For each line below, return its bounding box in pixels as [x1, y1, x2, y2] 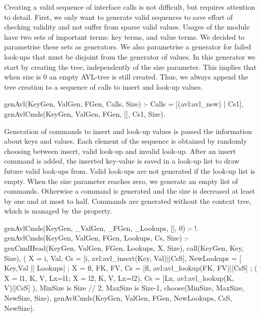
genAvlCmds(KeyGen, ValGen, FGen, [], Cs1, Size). [4, 108, 165, 119]
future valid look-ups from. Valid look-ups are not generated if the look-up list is [4, 165, 255, 176]
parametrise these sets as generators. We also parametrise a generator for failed [4, 41, 251, 52]
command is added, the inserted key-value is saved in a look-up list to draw [4, 155, 240, 166]
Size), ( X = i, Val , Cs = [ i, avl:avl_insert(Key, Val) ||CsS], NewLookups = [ [4, 252, 242, 263]
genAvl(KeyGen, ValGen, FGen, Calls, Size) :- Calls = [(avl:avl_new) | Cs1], [4, 98, 244, 109]
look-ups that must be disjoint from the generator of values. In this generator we [4, 51, 256, 62]
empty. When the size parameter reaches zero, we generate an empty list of [4, 175, 238, 186]
